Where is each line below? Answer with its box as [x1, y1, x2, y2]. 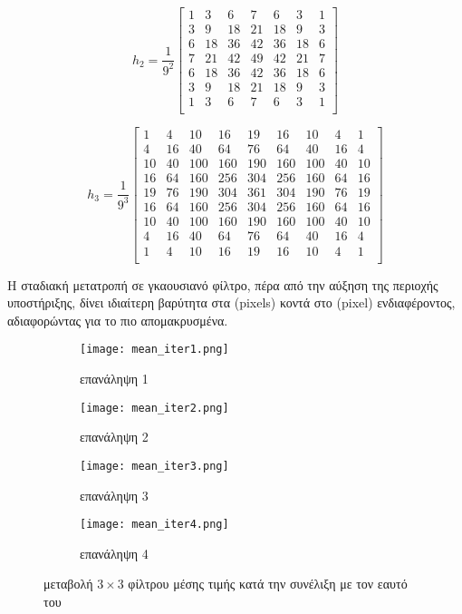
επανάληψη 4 [80, 543, 149, 562]
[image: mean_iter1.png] [80, 343, 229, 356]
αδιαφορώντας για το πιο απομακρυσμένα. [7, 310, 228, 329]
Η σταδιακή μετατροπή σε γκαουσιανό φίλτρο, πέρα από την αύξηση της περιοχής [7, 275, 438, 294]
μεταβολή [43, 574, 93, 593]
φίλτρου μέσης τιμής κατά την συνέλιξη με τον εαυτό [128, 574, 408, 593]
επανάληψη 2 [80, 427, 149, 446]
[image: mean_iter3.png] [80, 459, 229, 473]
